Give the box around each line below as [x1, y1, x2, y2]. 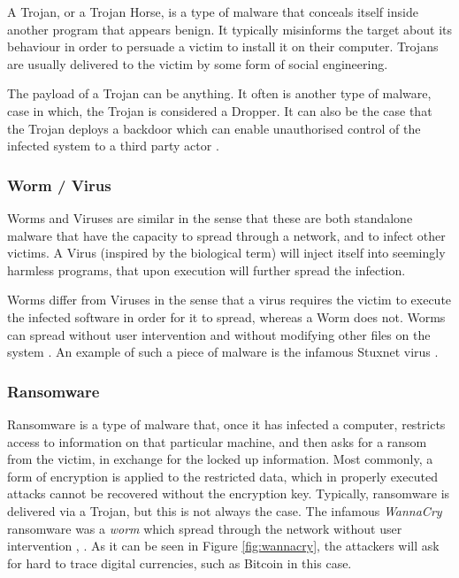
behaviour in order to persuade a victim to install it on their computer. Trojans [7, 37, 439, 56]
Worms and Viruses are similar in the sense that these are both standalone [7, 208, 413, 227]
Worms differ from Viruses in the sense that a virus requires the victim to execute [7, 290, 452, 309]
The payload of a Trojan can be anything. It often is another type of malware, [7, 84, 432, 103]
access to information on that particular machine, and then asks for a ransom [7, 432, 427, 451]
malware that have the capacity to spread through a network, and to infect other [7, 226, 446, 244]
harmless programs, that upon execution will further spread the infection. [7, 260, 406, 279]
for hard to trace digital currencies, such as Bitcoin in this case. [7, 553, 352, 572]
